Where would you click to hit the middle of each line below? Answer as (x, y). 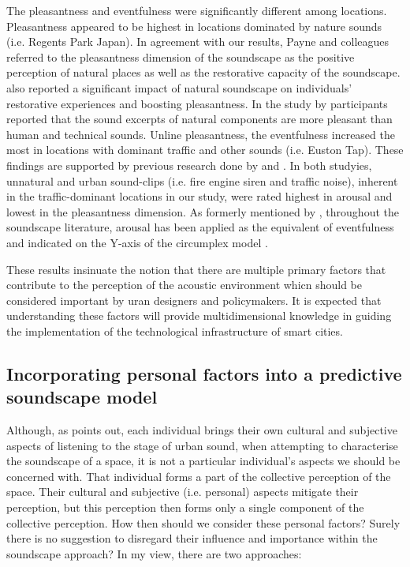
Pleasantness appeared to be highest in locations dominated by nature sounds (194, 26)
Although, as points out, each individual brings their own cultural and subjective (202, 430)
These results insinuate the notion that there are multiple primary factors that (196, 269)
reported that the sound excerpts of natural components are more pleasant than (199, 119)
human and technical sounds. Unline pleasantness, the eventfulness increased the (201, 134)
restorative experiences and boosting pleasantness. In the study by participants (197, 103)
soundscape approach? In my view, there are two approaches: (154, 553)
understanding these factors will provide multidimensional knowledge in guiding (199, 315)
